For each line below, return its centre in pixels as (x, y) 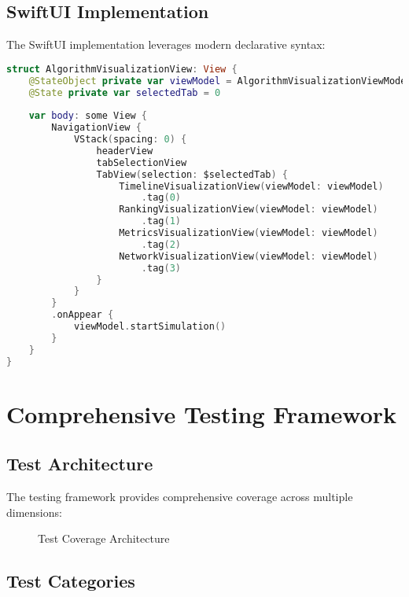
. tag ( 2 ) (161, 244)
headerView (125, 151)
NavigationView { (96, 128)
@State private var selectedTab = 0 (125, 92)
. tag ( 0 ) (161, 198)
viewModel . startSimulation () (150, 327)
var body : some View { (88, 116)
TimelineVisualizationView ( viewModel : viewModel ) (251, 186)
